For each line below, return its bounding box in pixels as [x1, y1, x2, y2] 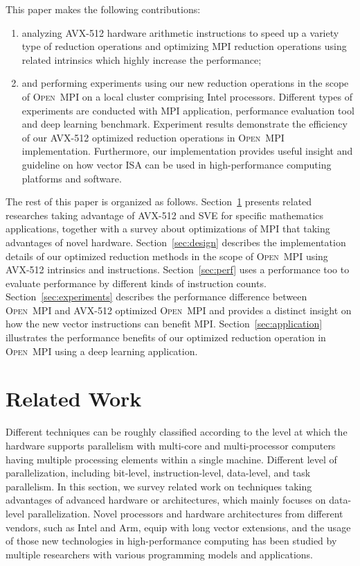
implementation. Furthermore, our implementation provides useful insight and [21, 144, 353, 158]
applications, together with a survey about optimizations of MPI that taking [6, 221, 330, 236]
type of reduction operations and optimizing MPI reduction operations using [21, 39, 347, 53]
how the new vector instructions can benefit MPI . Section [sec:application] [6, 316, 323, 331]
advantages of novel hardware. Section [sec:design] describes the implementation [6, 234, 346, 249]
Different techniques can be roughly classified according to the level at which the [6, 424, 348, 439]
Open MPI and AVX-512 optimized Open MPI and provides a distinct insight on [6, 302, 352, 317]
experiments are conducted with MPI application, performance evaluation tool [21, 103, 354, 117]
